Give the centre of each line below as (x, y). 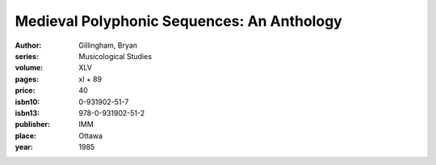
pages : (27, 79)
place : (26, 135)
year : (24, 147)
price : (25, 91)
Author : (28, 45)
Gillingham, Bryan (108, 45)
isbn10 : (27, 102)
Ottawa (91, 135)
